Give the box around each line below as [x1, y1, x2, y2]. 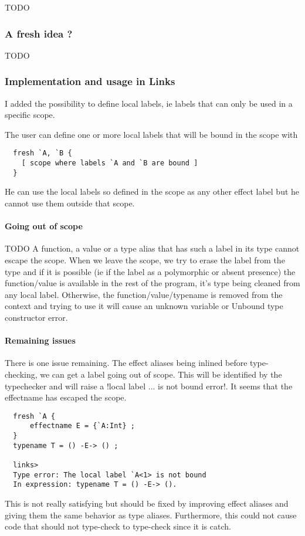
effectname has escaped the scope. [5, 391, 127, 403]
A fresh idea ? [5, 26, 73, 40]
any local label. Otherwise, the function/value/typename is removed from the [5, 288, 283, 300]
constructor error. [5, 311, 68, 323]
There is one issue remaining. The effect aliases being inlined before [5, 357, 248, 369]
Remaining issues [5, 334, 76, 347]
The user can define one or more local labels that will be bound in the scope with [5, 128, 298, 140]
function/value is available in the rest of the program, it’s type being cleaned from [5, 277, 300, 289]
